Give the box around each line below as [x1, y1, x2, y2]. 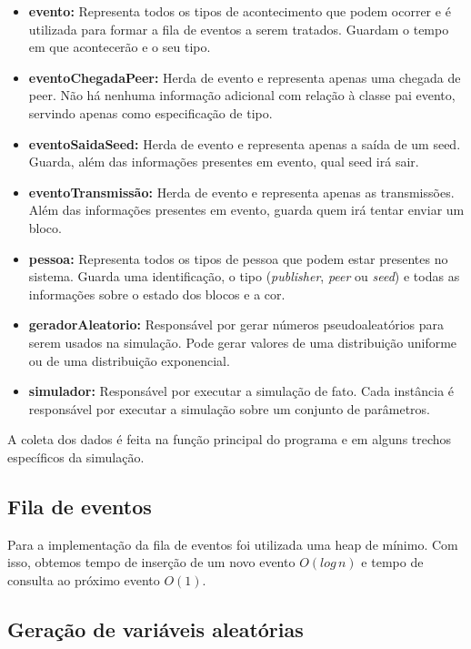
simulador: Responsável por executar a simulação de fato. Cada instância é [28, 381, 455, 401]
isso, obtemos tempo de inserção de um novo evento [7, 553, 296, 572]
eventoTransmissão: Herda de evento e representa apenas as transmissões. [28, 182, 455, 201]
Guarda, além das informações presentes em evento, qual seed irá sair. [28, 152, 419, 171]
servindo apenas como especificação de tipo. [28, 103, 273, 122]
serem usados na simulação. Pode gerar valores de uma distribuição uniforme [28, 332, 457, 351]
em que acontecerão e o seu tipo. [28, 37, 211, 56]
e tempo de [361, 553, 424, 572]
